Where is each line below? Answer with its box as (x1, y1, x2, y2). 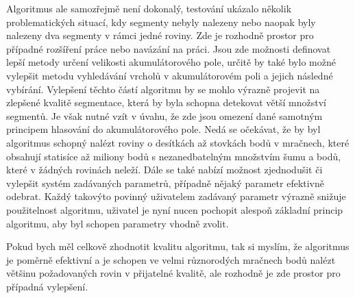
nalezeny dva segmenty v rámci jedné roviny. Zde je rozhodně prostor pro (6, 28, 314, 42)
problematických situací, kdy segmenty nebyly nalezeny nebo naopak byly (6, 14, 316, 29)
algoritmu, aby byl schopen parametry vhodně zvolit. (6, 216, 229, 230)
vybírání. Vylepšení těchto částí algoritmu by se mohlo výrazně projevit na (6, 82, 320, 96)
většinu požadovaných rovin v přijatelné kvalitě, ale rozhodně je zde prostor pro (6, 266, 341, 280)
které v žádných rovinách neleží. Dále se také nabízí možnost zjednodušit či (6, 162, 323, 177)
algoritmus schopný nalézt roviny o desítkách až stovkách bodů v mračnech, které (6, 135, 350, 149)
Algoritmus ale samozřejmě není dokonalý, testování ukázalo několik (6, 1, 292, 15)
